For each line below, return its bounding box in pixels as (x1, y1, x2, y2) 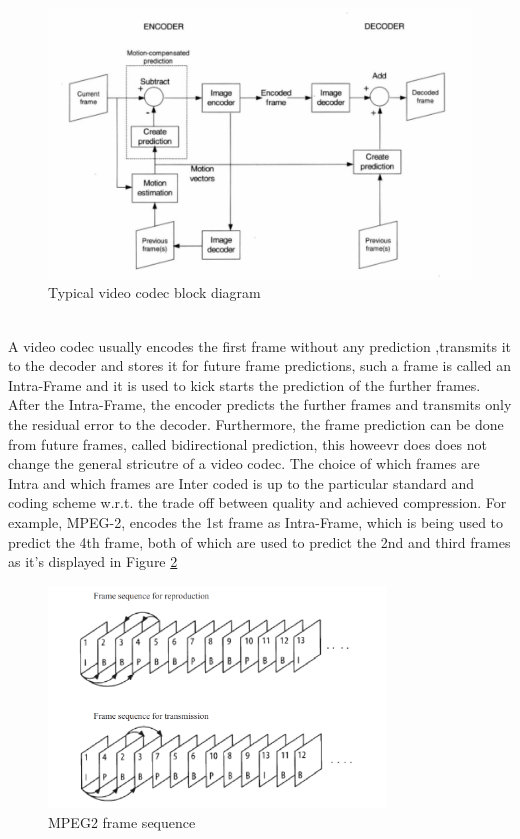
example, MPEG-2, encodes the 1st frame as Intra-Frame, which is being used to (8, 511, 504, 532)
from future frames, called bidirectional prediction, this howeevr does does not (8, 433, 487, 454)
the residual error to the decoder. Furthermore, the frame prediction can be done (8, 413, 504, 434)
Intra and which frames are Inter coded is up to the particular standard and (8, 472, 475, 493)
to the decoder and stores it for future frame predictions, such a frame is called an (8, 355, 512, 376)
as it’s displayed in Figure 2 (8, 551, 178, 572)
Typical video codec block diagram (48, 282, 261, 303)
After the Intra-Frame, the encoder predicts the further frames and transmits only (8, 394, 512, 415)
